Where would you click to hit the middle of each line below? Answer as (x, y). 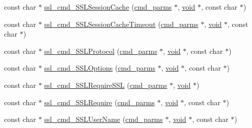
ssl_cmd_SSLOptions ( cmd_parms (100, 68)
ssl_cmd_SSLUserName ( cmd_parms (104, 119)
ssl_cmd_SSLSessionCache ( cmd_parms (108, 7)
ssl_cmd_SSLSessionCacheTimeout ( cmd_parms (121, 24)
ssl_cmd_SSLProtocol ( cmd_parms (101, 51)
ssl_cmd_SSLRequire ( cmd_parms (100, 102)
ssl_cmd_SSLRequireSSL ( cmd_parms (106, 85)
